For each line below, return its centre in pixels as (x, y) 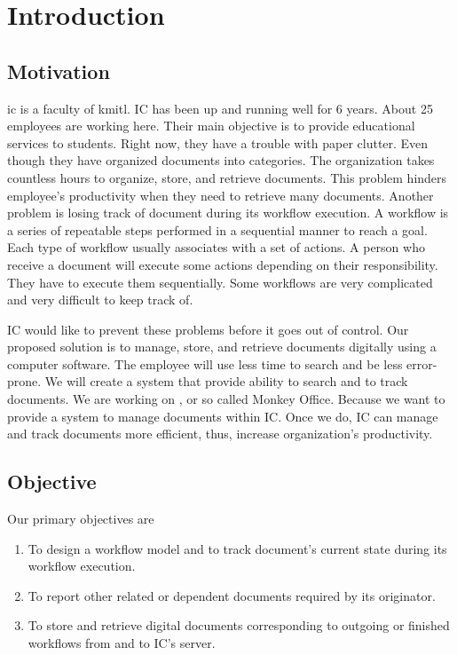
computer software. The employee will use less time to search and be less (205, 363)
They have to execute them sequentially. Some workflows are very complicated (220, 282)
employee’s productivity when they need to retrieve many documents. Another (221, 195)
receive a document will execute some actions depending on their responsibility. (223, 264)
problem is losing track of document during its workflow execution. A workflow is (228, 213)
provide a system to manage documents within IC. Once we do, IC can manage (223, 416)
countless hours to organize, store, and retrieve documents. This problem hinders (227, 177)
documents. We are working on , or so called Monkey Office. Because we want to (226, 399)
